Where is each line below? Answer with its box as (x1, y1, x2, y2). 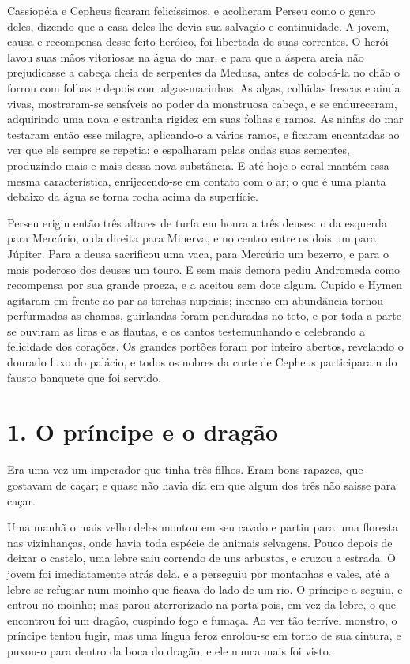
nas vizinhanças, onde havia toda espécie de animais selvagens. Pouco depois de (7, 534, 393, 550)
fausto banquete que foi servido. (7, 369, 162, 385)
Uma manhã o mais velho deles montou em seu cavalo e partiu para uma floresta (7, 519, 399, 535)
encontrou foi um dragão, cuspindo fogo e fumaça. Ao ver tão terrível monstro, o (7, 611, 397, 628)
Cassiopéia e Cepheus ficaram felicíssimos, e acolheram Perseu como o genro (7, 2, 376, 18)
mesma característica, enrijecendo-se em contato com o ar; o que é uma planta (7, 172, 386, 189)
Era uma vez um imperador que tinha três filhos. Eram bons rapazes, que (7, 461, 363, 478)
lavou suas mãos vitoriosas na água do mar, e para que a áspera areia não (7, 48, 364, 65)
